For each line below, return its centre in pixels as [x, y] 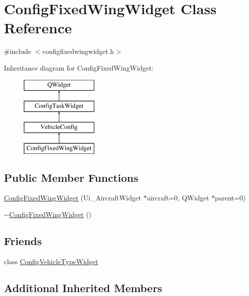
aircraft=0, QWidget [178, 198]
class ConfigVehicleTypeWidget [51, 261]
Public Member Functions [71, 177]
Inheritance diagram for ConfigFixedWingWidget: [79, 67]
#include [18, 51]
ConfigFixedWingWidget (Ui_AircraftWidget [73, 198]
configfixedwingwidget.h [78, 51]
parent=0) [230, 198]
